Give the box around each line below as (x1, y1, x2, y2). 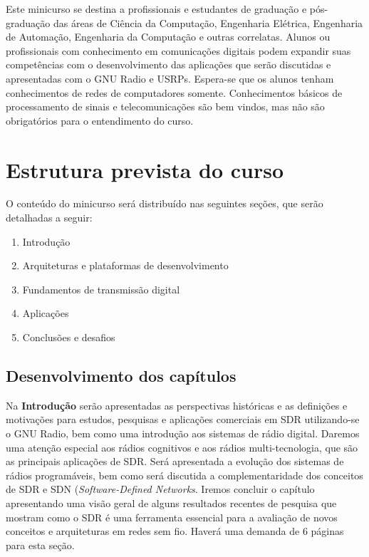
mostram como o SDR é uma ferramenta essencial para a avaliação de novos (6, 509, 338, 524)
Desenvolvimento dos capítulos (6, 365, 237, 387)
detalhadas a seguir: (6, 210, 93, 225)
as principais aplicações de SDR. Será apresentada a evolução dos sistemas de (6, 454, 344, 469)
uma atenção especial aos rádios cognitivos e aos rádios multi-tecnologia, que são (6, 439, 358, 454)
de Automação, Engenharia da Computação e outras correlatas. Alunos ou (6, 29, 331, 44)
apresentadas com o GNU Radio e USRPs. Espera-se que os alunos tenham (6, 71, 334, 85)
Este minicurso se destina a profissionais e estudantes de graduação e (6, 1, 307, 16)
